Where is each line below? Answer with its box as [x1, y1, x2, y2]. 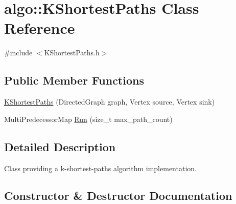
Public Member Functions [4, 72, 144, 88]
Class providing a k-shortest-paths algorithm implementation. [4, 162, 197, 173]
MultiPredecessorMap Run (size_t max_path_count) [4, 113, 173, 124]
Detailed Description [4, 138, 116, 154]
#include [4, 47, 33, 58]
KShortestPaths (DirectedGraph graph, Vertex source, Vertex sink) [4, 96, 215, 107]
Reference [4, 17, 75, 38]
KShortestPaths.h [44, 47, 100, 58]
